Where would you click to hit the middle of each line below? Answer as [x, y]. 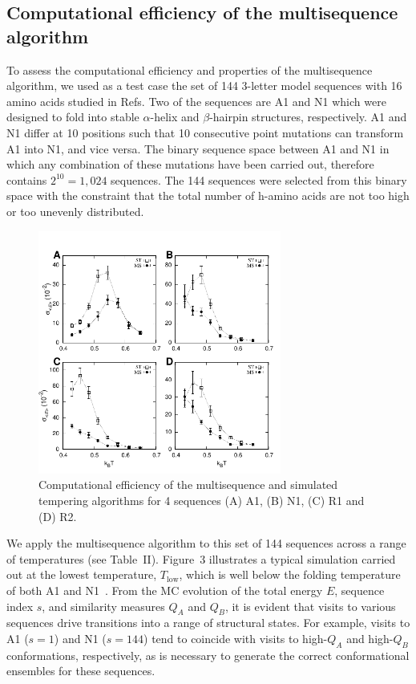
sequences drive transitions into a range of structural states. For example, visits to [208, 623]
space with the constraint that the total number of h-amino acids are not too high [208, 195]
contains [27, 179]
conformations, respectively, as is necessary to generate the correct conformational [208, 655]
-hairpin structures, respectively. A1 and [308, 117]
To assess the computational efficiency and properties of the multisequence [190, 69]
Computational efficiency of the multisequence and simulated [188, 484]
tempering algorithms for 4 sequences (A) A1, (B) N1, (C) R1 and [202, 501]
